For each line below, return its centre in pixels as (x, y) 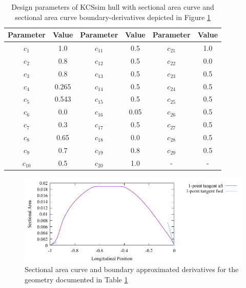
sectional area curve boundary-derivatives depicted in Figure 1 (113, 17)
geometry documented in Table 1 (76, 279)
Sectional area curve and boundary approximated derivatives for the (132, 269)
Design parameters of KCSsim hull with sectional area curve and (113, 7)
